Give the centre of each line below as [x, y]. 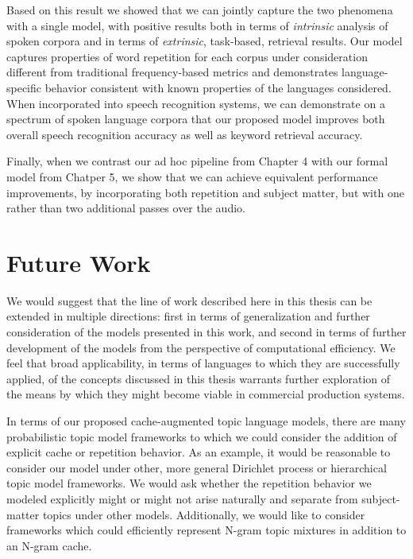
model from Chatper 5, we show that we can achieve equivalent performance [192, 176]
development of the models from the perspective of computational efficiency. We [201, 347]
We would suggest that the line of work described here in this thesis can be [189, 300]
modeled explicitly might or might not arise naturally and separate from [182, 498]
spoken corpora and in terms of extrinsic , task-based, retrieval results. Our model [205, 41]
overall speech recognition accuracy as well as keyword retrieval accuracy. [185, 134]
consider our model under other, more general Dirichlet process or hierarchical [197, 467]
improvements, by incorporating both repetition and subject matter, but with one [205, 192]
